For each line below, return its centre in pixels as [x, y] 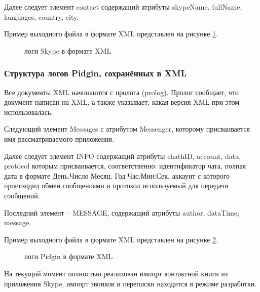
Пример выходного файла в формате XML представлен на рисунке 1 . [111, 34]
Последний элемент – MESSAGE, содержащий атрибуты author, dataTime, [122, 212]
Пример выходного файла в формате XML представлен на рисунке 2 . [111, 239]
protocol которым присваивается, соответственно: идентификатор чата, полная [125, 166]
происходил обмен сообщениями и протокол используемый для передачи [116, 185]
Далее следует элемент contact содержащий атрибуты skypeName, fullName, [123, 7]
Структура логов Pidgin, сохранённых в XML [95, 73]
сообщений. [22, 195]
